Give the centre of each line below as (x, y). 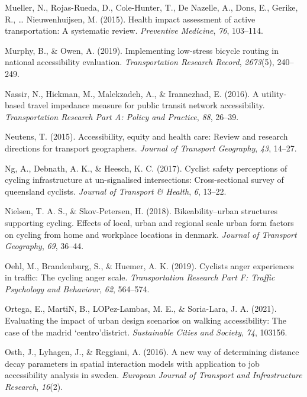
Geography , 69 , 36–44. (44, 246)
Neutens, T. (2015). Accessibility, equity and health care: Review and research (146, 136)
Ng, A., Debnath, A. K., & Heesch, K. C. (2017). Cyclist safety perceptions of (146, 168)
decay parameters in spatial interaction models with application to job (132, 363)
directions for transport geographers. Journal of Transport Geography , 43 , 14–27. (151, 148)
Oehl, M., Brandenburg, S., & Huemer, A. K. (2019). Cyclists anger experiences (150, 265)
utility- (274, 93)
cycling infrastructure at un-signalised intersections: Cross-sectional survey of (144, 180)
